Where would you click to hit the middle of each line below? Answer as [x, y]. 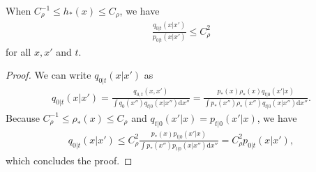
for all [18, 51]
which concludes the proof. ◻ [69, 160]
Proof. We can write [48, 75]
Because [23, 117]
